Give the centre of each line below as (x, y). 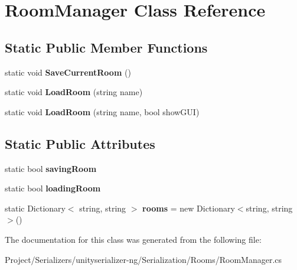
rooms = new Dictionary (189, 208)
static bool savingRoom (51, 168)
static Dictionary (35, 208)
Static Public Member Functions (106, 47)
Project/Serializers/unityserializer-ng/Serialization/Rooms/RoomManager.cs (143, 259)
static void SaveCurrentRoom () (68, 72)
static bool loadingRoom (53, 188)
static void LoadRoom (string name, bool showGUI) (102, 111)
